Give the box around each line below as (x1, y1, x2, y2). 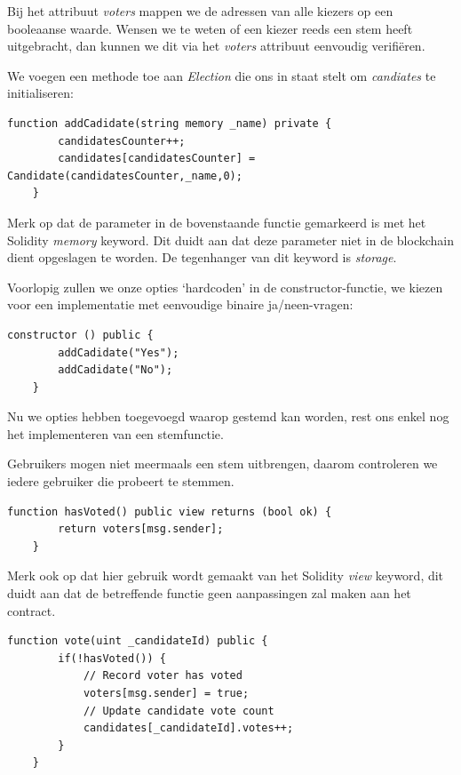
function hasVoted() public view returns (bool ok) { (7, 505, 332, 518)
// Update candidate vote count (83, 704, 274, 717)
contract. (7, 601, 56, 619)
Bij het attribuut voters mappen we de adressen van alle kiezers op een (7, 2, 393, 20)
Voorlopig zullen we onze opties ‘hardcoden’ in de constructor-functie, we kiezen (7, 277, 443, 296)
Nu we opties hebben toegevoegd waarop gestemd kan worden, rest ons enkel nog (7, 407, 449, 426)
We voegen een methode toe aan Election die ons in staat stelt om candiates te (7, 66, 436, 84)
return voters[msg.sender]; (58, 523, 224, 536)
